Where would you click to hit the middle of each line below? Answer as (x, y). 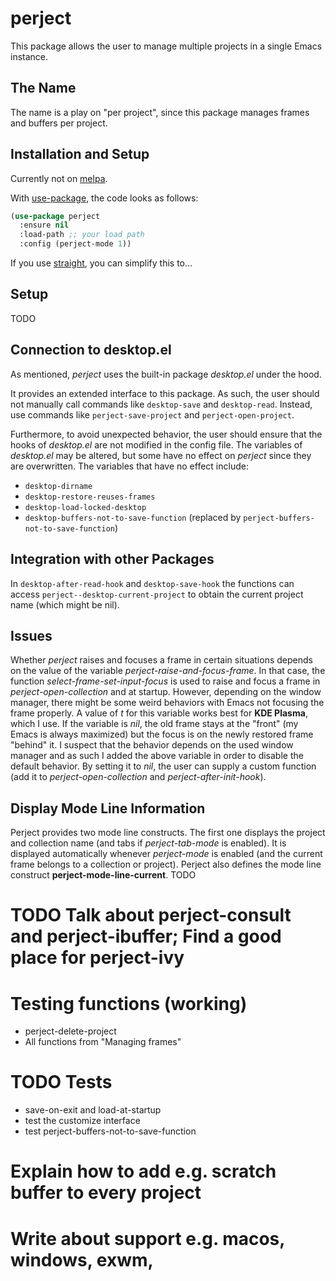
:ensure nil (44, 225)
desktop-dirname (58, 486)
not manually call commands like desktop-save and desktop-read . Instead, (161, 404)
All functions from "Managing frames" (103, 1042)
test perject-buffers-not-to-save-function (110, 1131)
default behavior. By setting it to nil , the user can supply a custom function (163, 766)
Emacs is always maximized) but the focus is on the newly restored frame (162, 734)
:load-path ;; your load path (82, 235)
